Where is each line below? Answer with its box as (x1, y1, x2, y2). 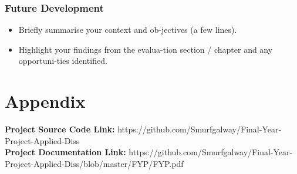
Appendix (5, 89, 86, 113)
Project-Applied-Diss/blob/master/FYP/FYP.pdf (5, 157, 184, 169)
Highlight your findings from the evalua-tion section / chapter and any (18, 43, 273, 55)
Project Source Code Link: (5, 123, 115, 135)
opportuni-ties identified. (18, 54, 107, 67)
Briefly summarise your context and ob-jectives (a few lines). (18, 23, 237, 36)
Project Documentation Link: (5, 146, 126, 158)
